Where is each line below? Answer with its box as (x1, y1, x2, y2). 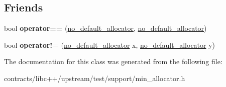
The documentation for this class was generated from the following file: (4, 56, 222, 67)
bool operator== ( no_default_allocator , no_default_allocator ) (4, 23, 207, 33)
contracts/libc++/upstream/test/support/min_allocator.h (4, 73, 185, 83)
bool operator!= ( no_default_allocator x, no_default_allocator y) (4, 39, 215, 50)
